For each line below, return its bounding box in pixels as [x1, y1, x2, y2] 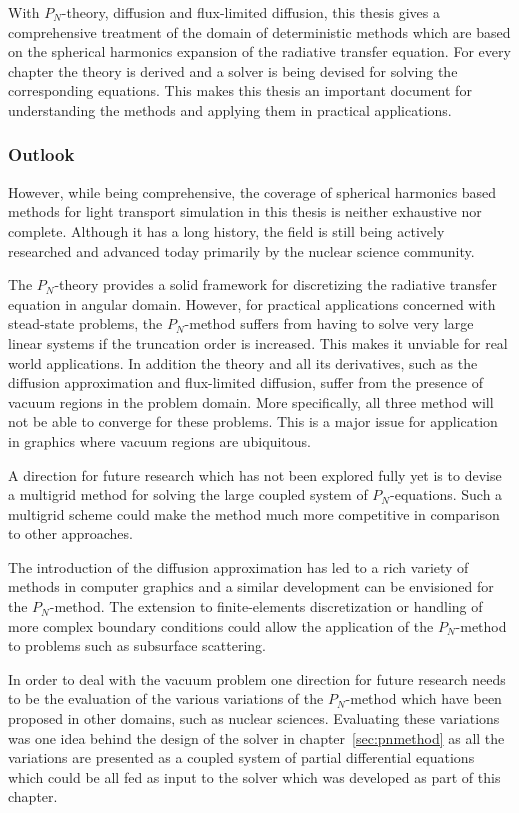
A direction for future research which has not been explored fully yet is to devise [8, 464, 502, 485]
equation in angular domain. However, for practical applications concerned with [8, 293, 496, 314]
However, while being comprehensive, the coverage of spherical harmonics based [8, 181, 497, 202]
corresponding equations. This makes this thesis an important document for [8, 80, 472, 101]
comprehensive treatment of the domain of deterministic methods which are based [8, 21, 511, 42]
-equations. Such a [390, 484, 503, 505]
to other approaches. [8, 523, 133, 544]
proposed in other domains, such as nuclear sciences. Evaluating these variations [8, 708, 500, 729]
